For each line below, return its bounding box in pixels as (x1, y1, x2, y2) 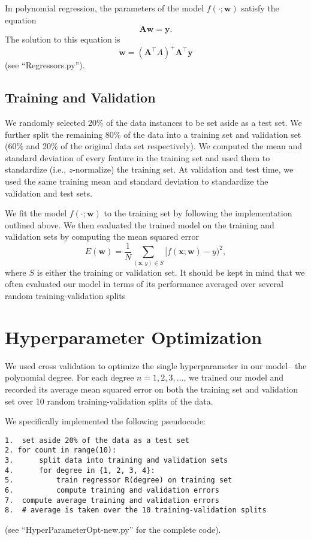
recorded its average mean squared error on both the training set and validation (5, 382, 298, 395)
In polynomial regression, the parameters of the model (5, 2, 204, 14)
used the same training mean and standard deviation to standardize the (5, 175, 268, 188)
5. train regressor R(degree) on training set (5, 476, 233, 485)
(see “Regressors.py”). (5, 59, 85, 71)
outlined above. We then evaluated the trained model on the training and (5, 218, 274, 231)
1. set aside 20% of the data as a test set (5, 436, 189, 445)
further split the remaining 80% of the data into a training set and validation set (5, 128, 301, 140)
